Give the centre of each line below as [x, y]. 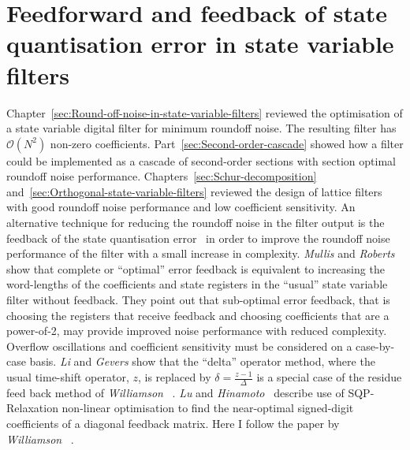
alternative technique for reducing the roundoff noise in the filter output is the [196, 223]
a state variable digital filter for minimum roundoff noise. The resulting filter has [201, 128]
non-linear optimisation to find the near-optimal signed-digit [208, 408]
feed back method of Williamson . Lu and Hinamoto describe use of [175, 392]
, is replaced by [174, 377]
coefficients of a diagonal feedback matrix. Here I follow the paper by [173, 424]
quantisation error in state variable [200, 44]
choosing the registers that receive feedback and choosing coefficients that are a [198, 315]
